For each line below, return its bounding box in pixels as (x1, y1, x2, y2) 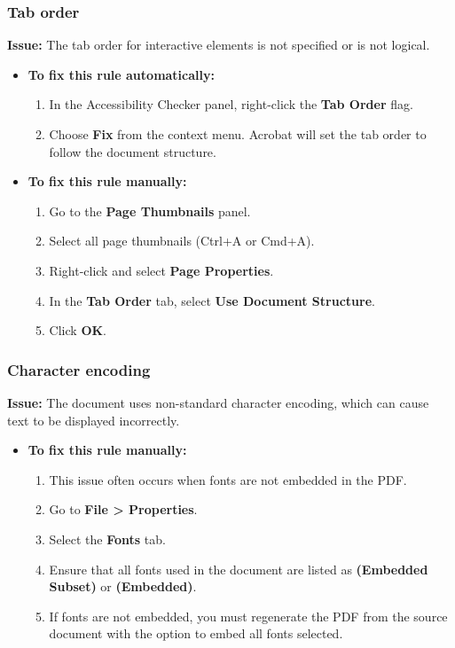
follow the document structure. (49, 142, 216, 160)
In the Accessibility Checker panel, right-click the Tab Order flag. (49, 95, 413, 113)
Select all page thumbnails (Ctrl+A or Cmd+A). (49, 231, 315, 250)
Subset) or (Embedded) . (49, 577, 197, 596)
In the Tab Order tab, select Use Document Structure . (49, 291, 375, 309)
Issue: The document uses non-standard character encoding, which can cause (7, 393, 429, 411)
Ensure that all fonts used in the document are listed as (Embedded (49, 559, 428, 578)
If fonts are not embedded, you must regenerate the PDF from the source (49, 606, 448, 625)
